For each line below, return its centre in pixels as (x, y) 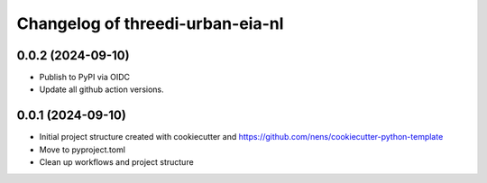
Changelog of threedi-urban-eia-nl (150, 23)
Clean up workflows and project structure (116, 162)
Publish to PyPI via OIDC (85, 78)
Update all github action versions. (101, 89)
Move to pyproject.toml (83, 150)
